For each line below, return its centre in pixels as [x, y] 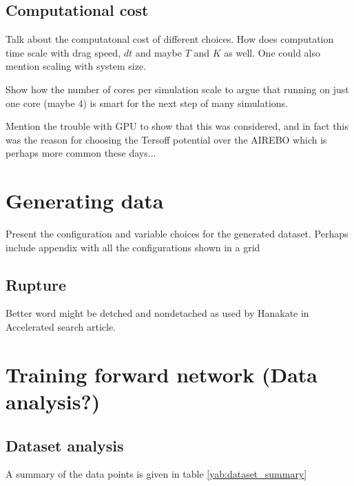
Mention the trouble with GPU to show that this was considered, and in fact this [177, 126]
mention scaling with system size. [76, 66]
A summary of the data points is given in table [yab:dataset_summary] [156, 474]
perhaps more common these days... [81, 153]
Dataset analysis [65, 445]
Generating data [85, 201]
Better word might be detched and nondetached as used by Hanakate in [157, 313]
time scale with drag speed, [63, 52]
